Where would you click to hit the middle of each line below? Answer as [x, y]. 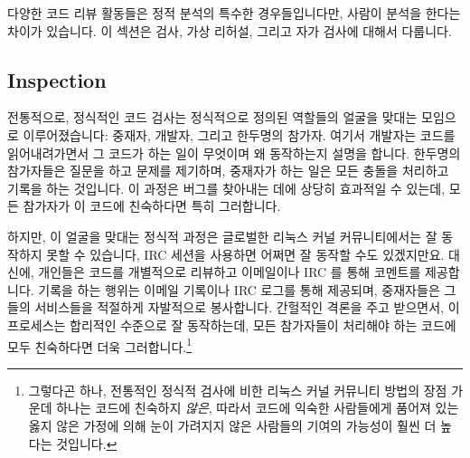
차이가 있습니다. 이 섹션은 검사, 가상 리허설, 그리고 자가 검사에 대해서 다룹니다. [230, 30]
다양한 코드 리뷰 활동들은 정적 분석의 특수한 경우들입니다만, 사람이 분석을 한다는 [234, 13]
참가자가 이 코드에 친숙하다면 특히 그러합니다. [152, 206]
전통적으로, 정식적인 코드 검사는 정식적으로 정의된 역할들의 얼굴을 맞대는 [212, 117]
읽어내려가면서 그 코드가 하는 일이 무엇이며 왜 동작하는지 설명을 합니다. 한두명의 [234, 153]
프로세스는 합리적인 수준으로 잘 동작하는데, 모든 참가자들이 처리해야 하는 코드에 [232, 324]
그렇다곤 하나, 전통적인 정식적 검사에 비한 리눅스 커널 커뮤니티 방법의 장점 [238, 390]
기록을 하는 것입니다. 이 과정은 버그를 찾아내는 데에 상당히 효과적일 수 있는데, [226, 188]
